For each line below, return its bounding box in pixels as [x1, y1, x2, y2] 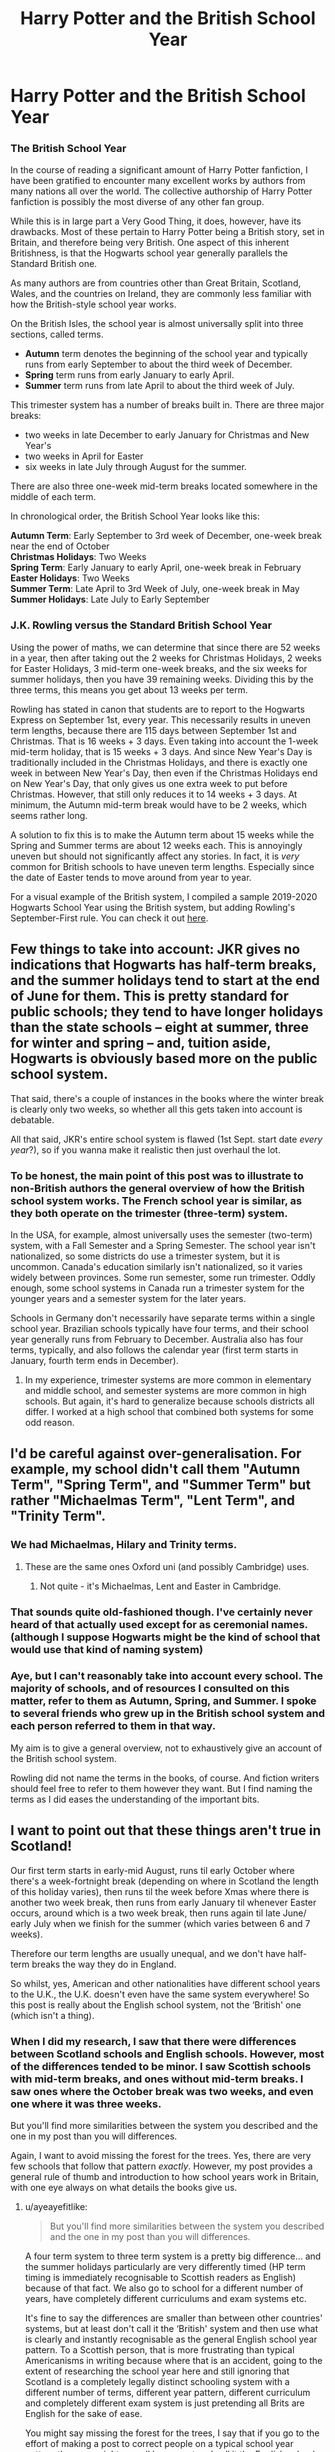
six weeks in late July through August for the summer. [24, 461, 247, 473]
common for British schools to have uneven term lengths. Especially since [10, 860, 315, 872]
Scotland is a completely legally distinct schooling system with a [24, 2375, 290, 2387]
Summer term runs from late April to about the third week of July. [24, 380, 295, 392]
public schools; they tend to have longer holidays [10, 1003, 324, 1021]
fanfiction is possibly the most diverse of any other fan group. [10, 196, 265, 208]
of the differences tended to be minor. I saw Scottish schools [10, 2059, 312, 2073]
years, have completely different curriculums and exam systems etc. [24, 2292, 307, 2304]
